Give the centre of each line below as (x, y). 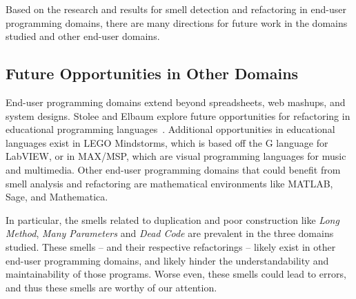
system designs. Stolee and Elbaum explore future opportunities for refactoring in (178, 115)
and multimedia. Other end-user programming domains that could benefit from (173, 169)
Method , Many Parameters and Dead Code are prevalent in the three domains (170, 233)
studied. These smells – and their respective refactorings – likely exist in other (171, 246)
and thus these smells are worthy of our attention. (111, 287)
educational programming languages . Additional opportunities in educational (170, 129)
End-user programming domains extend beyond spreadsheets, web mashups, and (176, 102)
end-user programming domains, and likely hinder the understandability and (167, 260)
